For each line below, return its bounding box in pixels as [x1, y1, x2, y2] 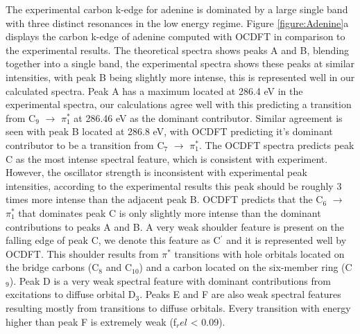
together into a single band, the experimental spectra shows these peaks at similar [6, 56, 355, 71]
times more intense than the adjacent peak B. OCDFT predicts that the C [6, 192, 323, 206]
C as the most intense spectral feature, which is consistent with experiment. [6, 151, 328, 166]
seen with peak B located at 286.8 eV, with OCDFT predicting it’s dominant [6, 124, 333, 139]
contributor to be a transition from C [6, 137, 164, 152]
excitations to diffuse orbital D [6, 287, 136, 301]
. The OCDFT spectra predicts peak [198, 137, 354, 152]
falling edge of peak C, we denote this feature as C [6, 233, 221, 247]
